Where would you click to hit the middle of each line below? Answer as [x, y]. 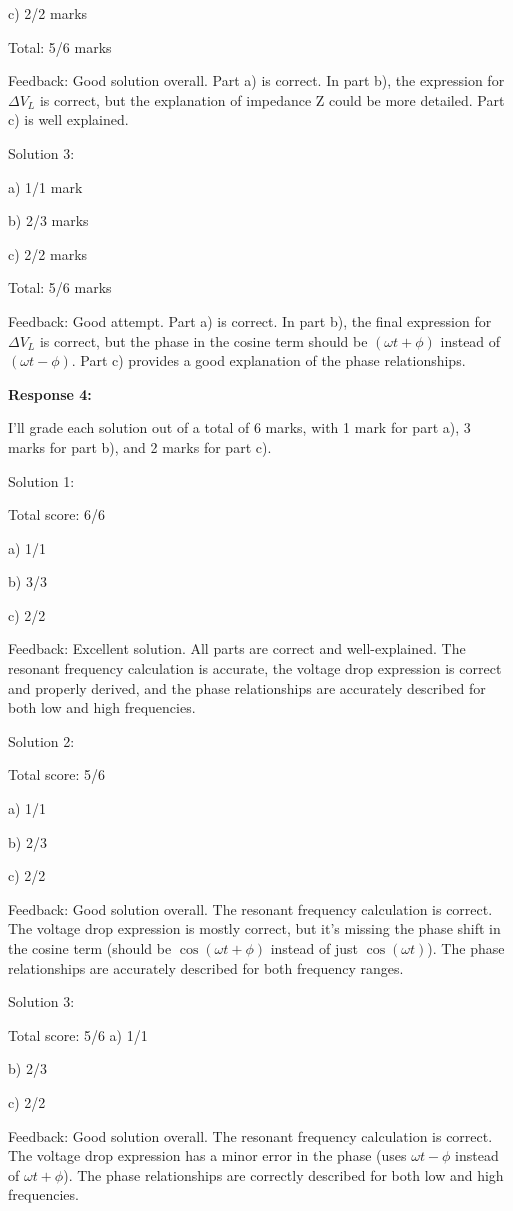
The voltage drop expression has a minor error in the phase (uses [207, 1155]
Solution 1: [41, 480]
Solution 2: [41, 740]
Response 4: [50, 393]
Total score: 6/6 [56, 514]
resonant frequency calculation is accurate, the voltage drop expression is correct [255, 668]
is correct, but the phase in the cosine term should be [203, 340]
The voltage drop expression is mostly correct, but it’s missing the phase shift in [254, 928]
